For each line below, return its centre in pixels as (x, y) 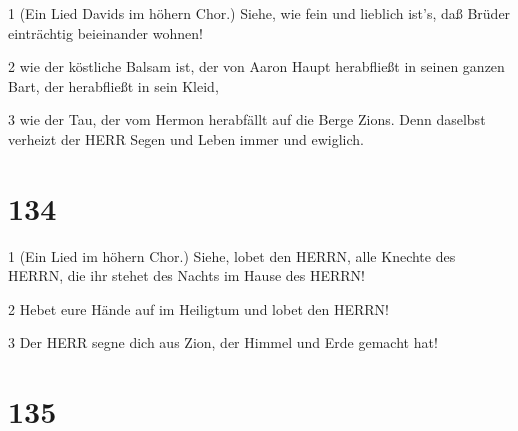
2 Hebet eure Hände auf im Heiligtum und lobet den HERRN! (198, 308)
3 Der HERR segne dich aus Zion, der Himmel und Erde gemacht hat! (223, 342)
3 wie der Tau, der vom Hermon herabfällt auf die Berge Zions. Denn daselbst (247, 119)
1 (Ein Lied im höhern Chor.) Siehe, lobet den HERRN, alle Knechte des (232, 255)
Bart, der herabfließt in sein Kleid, (113, 85)
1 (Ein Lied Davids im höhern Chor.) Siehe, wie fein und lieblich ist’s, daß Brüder (259, 13)
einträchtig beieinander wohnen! (105, 32)
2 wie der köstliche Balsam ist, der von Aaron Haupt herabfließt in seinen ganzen (256, 66)
